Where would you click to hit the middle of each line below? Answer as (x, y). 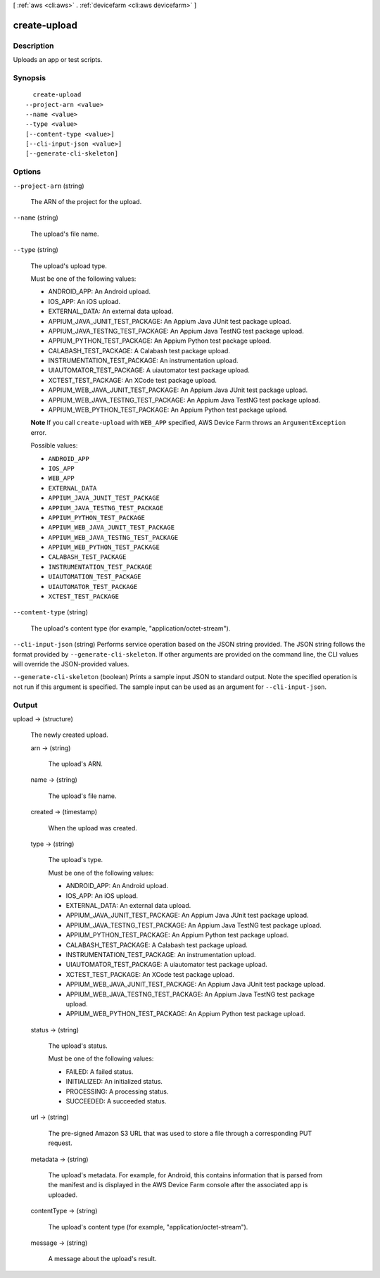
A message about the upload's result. (102, 1259)
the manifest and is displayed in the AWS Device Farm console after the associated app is (178, 1185)
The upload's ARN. (76, 764)
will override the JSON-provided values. (71, 664)
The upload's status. (78, 1046)
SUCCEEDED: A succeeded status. (116, 1101)
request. (61, 1143)
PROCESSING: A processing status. (117, 1092)
